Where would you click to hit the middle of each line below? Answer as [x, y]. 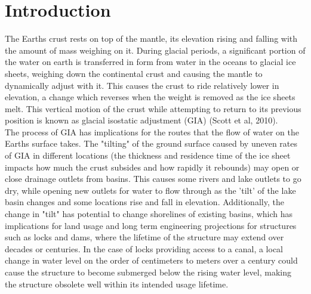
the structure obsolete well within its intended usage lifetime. [117, 284]
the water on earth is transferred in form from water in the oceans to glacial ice [150, 62]
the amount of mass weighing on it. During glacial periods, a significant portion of [155, 50]
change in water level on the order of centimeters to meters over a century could [151, 260]
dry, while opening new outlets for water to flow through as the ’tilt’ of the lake [150, 190]
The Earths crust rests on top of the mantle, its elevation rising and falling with [151, 38]
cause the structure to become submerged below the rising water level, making [148, 272]
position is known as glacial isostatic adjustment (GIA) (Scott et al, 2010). [141, 120]
